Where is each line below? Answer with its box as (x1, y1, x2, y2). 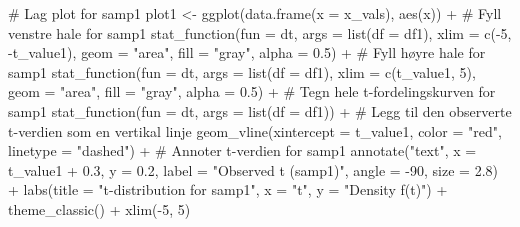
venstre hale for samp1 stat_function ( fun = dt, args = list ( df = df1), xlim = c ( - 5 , (8, 22, 512, 43)
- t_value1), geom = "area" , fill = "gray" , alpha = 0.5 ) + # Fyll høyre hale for (8, 42, 486, 63)
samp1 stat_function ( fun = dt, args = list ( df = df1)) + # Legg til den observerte (8, 100, 512, 121)
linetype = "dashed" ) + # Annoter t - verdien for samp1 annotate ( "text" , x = (8, 140, 477, 161)
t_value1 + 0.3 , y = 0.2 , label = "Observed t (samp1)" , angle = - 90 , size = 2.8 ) (8, 159, 499, 180)
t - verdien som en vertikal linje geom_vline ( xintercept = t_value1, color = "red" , (8, 120, 502, 141)
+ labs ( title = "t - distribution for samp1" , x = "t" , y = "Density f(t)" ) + (8, 179, 448, 200)
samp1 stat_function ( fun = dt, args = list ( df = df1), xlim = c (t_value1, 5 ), (8, 61, 476, 82)
